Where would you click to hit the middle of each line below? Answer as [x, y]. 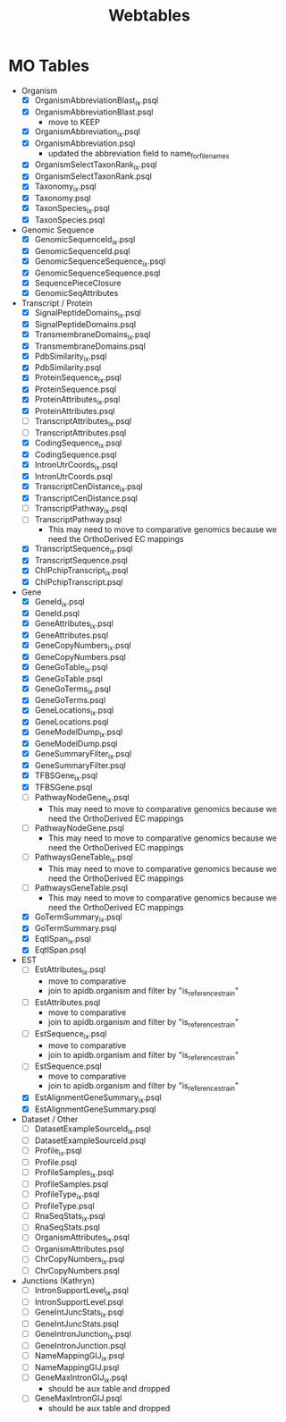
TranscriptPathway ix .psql [81, 509]
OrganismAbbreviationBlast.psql [94, 112]
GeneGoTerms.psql [70, 700]
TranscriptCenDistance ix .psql [89, 487]
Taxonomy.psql [63, 199]
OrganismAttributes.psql [80, 1249]
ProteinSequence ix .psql [78, 379]
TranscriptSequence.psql [81, 561]
